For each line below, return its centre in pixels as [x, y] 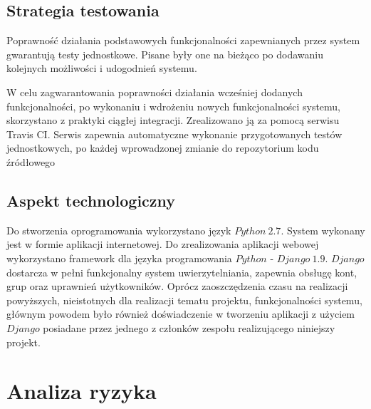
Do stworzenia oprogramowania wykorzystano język [119, 230]
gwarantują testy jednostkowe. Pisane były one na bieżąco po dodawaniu [165, 54]
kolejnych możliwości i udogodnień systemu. [102, 68]
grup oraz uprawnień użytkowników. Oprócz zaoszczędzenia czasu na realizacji [177, 286]
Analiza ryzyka [82, 391]
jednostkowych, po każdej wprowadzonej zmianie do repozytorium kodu [163, 148]
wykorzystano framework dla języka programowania [119, 258]
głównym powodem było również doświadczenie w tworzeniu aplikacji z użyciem [181, 314]
